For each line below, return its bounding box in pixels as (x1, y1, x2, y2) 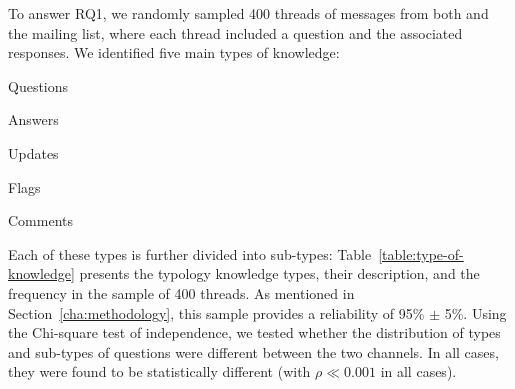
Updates (8, 142, 59, 163)
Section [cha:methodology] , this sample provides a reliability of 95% (8, 302, 425, 323)
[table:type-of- (378, 243, 464, 264)
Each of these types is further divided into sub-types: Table (8, 243, 372, 264)
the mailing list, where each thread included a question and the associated (8, 22, 463, 43)
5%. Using (444, 302, 507, 323)
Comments (8, 210, 74, 231)
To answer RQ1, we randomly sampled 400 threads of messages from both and (8, 3, 489, 23)
